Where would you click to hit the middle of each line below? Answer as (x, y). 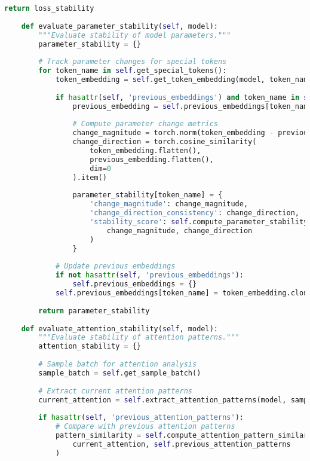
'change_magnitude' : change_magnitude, (169, 204)
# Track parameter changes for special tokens (133, 62)
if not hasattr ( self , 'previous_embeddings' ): (149, 275)
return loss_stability (49, 8)
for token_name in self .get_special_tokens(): (133, 71)
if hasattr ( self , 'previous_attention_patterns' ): (141, 418)
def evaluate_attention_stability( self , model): (119, 329)
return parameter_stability (94, 311)
